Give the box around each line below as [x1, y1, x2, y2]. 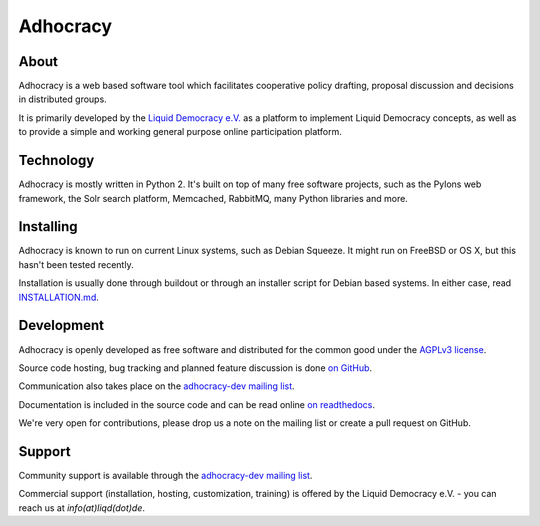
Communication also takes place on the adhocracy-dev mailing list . [18, 380, 295, 392]
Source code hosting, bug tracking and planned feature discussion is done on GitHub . [18, 361, 373, 374]
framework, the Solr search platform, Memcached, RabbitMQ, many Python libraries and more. [18, 192, 409, 204]
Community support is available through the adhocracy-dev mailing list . [18, 469, 313, 481]
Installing [18, 218, 79, 235]
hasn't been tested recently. [18, 258, 134, 270]
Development [18, 317, 105, 334]
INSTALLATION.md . [18, 291, 99, 303]
